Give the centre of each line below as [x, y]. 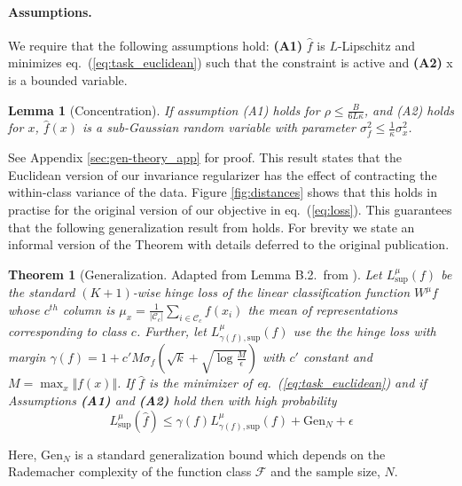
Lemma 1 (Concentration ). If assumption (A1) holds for [164, 110]
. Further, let [171, 331]
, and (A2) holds [409, 110]
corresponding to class [67, 331]
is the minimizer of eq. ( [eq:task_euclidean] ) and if [287, 383]
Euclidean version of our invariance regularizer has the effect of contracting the [223, 174]
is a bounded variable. [68, 79]
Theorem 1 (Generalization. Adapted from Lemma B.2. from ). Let [195, 274]
